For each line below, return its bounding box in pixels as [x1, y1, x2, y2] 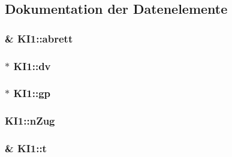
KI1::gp [13, 86, 51, 101]
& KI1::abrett [5, 31, 73, 46]
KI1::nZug [5, 113, 55, 128]
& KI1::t [5, 141, 47, 156]
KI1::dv [13, 58, 51, 73]
